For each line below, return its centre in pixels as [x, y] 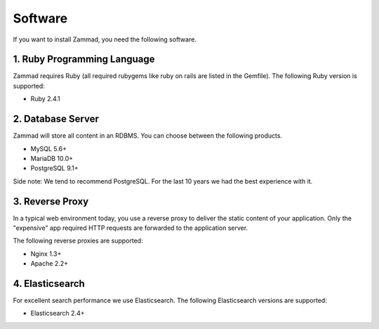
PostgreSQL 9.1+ [54, 168]
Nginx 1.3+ [46, 254]
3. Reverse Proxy [51, 201]
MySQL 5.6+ [48, 148]
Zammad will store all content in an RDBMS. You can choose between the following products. [148, 136]
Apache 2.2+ [49, 264]
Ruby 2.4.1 [46, 99]
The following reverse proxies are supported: [78, 241]
